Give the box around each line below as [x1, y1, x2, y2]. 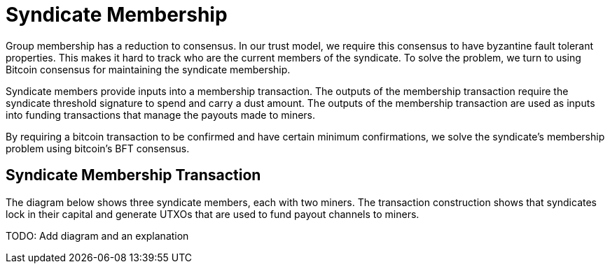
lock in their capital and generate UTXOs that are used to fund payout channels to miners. [6, 208, 420, 220]
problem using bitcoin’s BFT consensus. [6, 142, 190, 154]
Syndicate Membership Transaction [6, 166, 261, 184]
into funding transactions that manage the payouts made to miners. [6, 108, 316, 121]
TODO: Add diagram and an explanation [6, 229, 189, 242]
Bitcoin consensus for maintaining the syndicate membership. [6, 63, 291, 75]
